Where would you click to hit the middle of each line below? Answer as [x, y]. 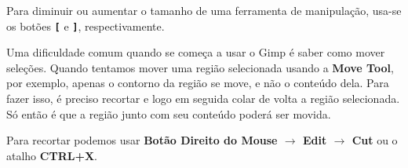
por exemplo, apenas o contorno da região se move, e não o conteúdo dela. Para [198, 83]
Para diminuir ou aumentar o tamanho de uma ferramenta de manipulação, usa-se [204, 10]
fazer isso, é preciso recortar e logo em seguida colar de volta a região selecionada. [203, 99]
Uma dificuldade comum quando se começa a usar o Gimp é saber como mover [196, 52]
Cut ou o [375, 140]
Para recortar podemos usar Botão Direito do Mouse [142, 140]
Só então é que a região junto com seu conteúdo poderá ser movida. [169, 113]
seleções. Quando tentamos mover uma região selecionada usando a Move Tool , [200, 67]
